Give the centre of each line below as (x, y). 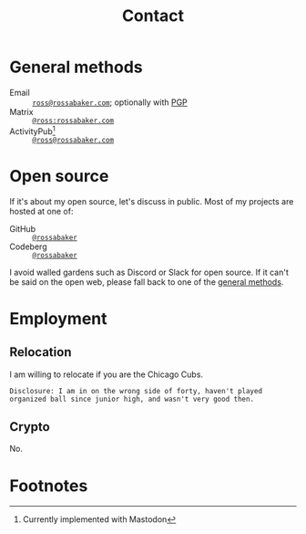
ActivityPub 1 (33, 131)
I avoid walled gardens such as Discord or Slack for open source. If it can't (149, 272)
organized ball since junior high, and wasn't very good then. (132, 399)
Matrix (21, 111)
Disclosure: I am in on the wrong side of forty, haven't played (136, 391)
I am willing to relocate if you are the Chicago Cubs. (106, 374)
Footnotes (49, 486)
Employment (58, 318)
